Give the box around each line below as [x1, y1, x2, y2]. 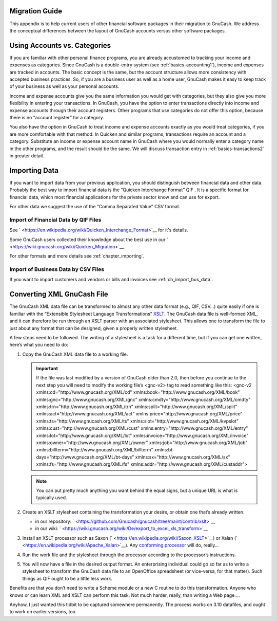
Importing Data [9, 166, 59, 175]
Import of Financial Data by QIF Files [9, 216, 102, 223]
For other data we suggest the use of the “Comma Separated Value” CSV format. [9, 203, 181, 209]
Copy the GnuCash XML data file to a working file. [22, 351, 128, 357]
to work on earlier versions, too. [9, 609, 77, 615]
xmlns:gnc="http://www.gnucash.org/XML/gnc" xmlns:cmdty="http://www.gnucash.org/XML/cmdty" [36, 396, 251, 403]
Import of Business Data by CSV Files [9, 266, 105, 273]
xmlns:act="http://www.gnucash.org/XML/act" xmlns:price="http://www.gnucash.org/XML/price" [36, 411, 243, 417]
